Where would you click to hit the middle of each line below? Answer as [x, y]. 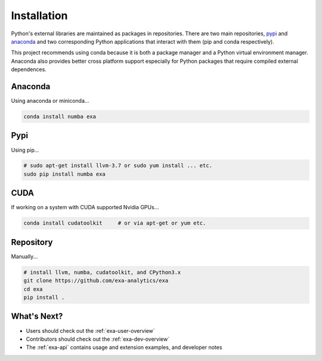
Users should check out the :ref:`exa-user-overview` [90, 331]
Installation [39, 16]
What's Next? [37, 316]
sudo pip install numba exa [64, 174]
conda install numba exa [60, 117]
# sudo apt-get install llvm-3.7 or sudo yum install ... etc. [118, 166]
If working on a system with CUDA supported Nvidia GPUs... [85, 207]
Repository [32, 242]
